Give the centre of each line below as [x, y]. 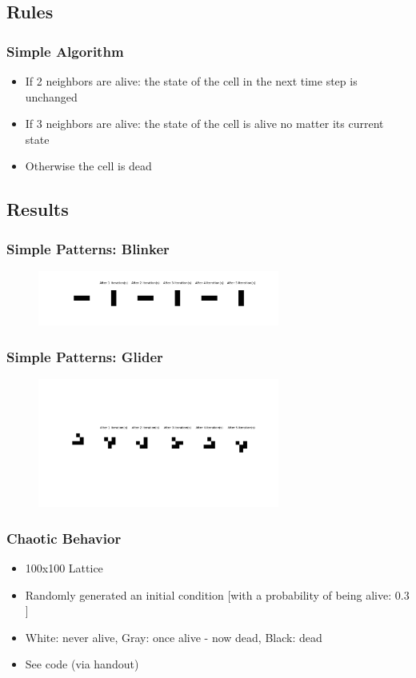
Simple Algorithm [65, 51]
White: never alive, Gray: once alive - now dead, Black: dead [174, 637]
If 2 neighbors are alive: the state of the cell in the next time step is [191, 81]
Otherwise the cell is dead [88, 166]
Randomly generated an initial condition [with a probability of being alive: [208, 594]
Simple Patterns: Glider [85, 356]
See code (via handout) [82, 664]
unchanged [51, 96]
